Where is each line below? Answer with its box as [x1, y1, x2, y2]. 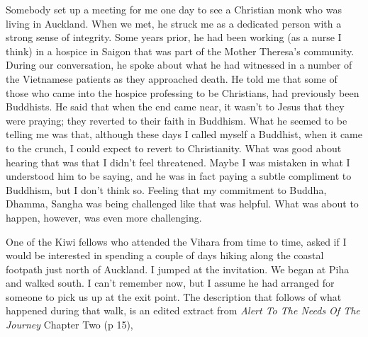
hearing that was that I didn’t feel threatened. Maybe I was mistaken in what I [6, 154, 350, 169]
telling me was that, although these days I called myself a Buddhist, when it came [6, 127, 362, 142]
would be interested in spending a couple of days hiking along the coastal [6, 248, 324, 263]
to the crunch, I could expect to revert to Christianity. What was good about [6, 140, 342, 155]
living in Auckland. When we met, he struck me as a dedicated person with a [6, 16, 342, 30]
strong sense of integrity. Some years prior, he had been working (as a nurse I [6, 30, 342, 45]
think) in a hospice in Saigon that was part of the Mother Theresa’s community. [6, 43, 355, 58]
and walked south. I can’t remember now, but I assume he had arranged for [6, 275, 335, 290]
